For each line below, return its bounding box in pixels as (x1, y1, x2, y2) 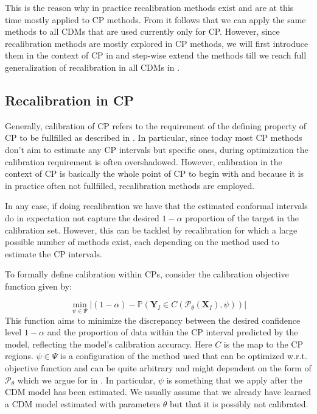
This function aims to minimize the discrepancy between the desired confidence (5, 313, 301, 326)
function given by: (5, 279, 72, 292)
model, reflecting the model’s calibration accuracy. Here (5, 337, 212, 350)
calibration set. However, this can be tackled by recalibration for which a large (5, 223, 298, 236)
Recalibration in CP (5, 90, 134, 109)
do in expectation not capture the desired (5, 211, 159, 224)
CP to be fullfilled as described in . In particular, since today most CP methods (5, 131, 302, 144)
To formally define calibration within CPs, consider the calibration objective (5, 268, 289, 280)
